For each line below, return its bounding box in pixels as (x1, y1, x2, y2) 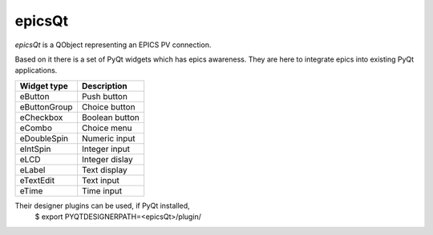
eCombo (19, 122, 52, 133)
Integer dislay (81, 153, 133, 165)
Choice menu (81, 122, 132, 133)
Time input (81, 185, 123, 196)
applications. (14, 66, 58, 75)
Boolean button (81, 112, 140, 123)
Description (81, 80, 127, 91)
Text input (81, 174, 120, 185)
